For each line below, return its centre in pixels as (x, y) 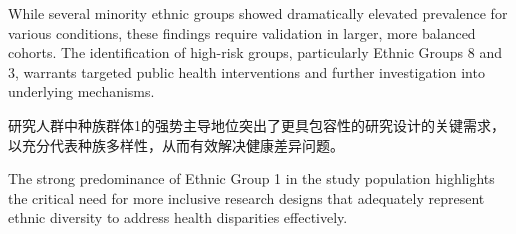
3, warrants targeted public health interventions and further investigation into (246, 71)
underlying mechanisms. (81, 91)
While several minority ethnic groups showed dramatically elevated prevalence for (258, 13)
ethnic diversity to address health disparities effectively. (178, 217)
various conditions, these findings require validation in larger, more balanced (242, 32)
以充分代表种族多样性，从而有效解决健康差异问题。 (176, 144)
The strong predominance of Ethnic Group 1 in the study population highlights (251, 178)
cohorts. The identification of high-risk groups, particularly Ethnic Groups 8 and (255, 52)
